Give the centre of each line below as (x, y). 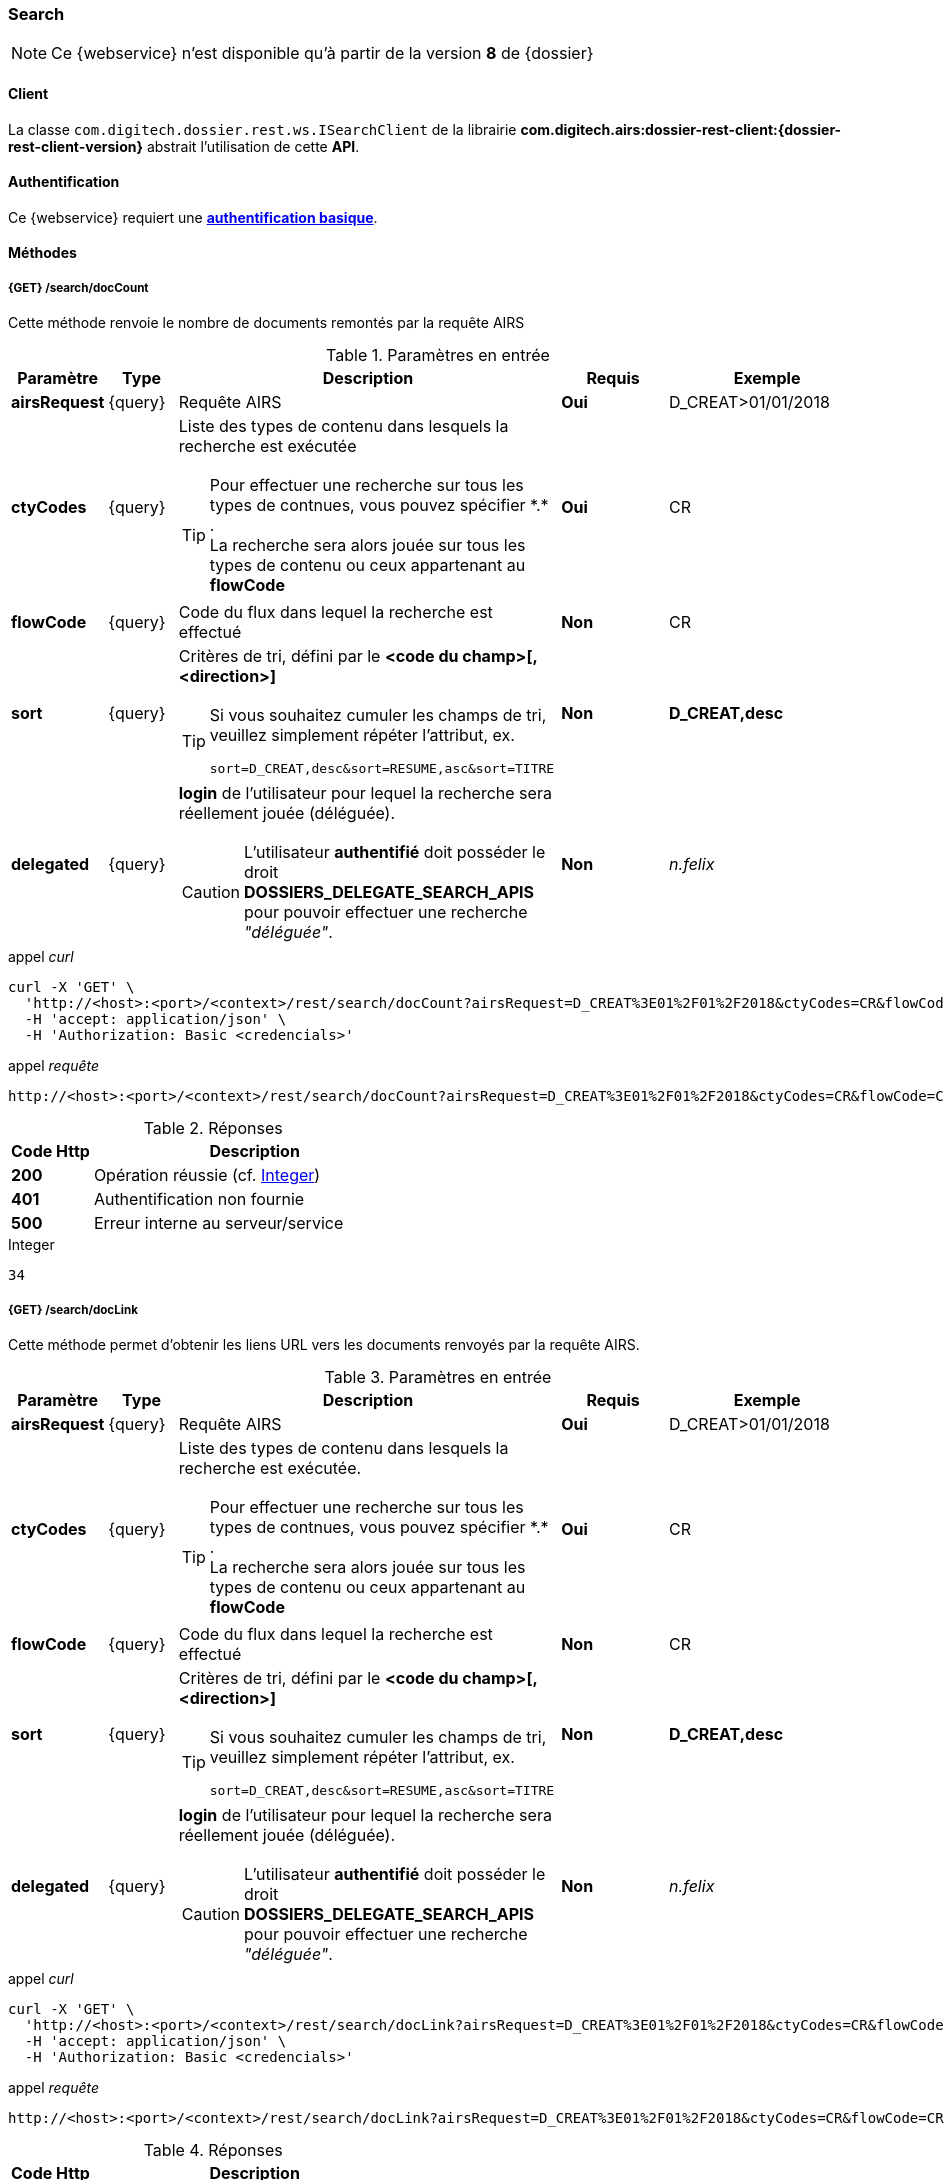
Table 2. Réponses (213, 1128)
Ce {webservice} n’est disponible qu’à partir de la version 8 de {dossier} (322, 53)
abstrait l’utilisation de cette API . (253, 146)
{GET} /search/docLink (73, 1309)
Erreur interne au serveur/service (218, 1223)
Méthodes (42, 253)
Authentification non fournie (199, 1199)
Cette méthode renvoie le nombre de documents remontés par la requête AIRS (266, 323)
